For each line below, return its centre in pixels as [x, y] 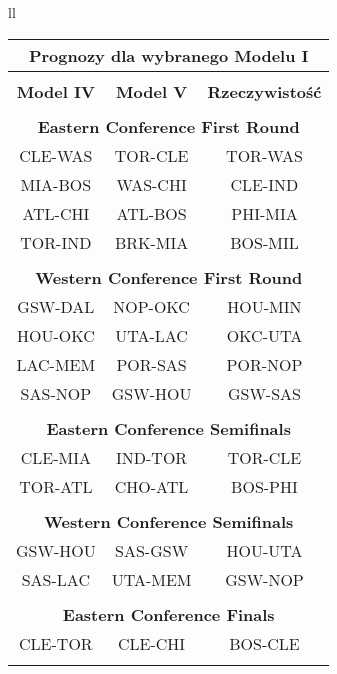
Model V [152, 91]
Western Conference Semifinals [169, 521]
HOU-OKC [55, 335]
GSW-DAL [56, 306]
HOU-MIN [264, 306]
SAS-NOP [56, 393]
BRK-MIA [151, 242]
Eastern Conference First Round [168, 126]
